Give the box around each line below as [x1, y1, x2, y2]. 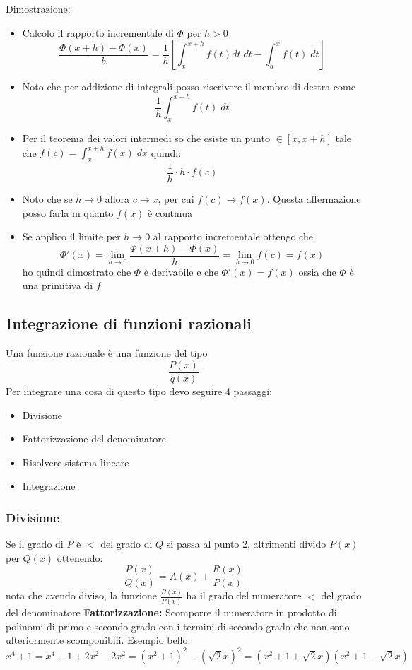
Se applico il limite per [22, 229, 121, 244]
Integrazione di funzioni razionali [6, 312, 252, 334]
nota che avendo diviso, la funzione [6, 588, 157, 603]
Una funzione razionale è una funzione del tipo [6, 346, 208, 360]
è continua [148, 205, 193, 220]
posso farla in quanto [22, 205, 114, 220]
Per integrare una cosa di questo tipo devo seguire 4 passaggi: [6, 383, 273, 398]
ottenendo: [57, 550, 103, 565]
